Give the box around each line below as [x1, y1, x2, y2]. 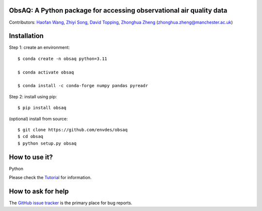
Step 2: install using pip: [9, 93, 57, 99]
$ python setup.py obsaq [17, 140, 77, 146]
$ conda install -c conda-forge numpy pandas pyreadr [17, 83, 148, 89]
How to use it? [9, 153, 53, 161]
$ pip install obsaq [17, 105, 66, 111]
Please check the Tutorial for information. [9, 175, 92, 181]
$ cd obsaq [17, 134, 44, 139]
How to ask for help [9, 187, 69, 196]
